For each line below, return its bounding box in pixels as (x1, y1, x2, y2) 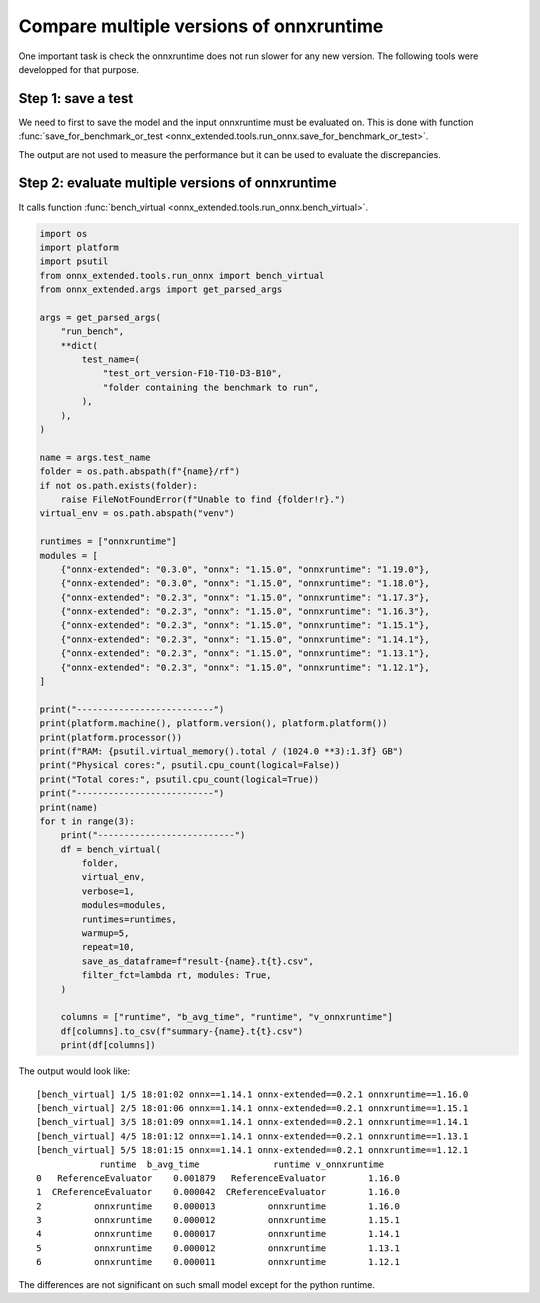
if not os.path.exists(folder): (39, 480, 199, 491)
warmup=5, (81, 928, 130, 939)
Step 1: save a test (18, 90, 134, 107)
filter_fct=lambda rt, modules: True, (81, 970, 272, 981)
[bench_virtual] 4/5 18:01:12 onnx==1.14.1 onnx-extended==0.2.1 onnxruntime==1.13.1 (36, 1130, 469, 1142)
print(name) (39, 801, 99, 813)
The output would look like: (18, 1065, 130, 1077)
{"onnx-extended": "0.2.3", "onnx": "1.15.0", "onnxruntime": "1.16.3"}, (60, 606, 430, 617)
